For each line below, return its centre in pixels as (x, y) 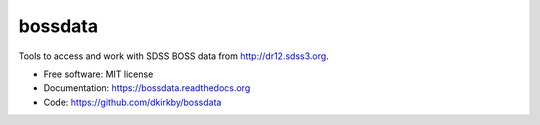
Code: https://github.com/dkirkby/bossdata (132, 102)
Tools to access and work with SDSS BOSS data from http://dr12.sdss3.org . (173, 56)
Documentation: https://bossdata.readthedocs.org (147, 88)
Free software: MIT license (98, 74)
